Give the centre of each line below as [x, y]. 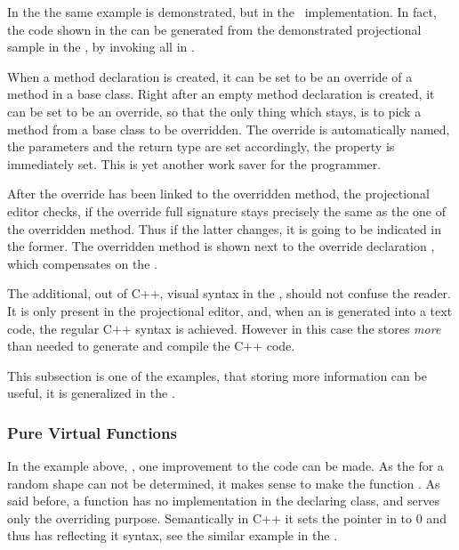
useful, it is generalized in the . [91, 393]
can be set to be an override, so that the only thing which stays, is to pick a [214, 111]
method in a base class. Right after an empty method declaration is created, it [221, 94]
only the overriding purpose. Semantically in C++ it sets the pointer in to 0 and [227, 518]
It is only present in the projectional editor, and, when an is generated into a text [230, 310]
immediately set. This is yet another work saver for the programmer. [194, 163]
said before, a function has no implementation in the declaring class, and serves [223, 501]
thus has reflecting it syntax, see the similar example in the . [173, 535]
